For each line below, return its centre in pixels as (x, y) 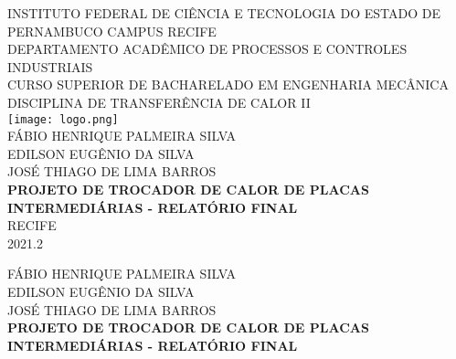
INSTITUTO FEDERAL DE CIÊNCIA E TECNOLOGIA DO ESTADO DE (224, 13)
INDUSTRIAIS (50, 66)
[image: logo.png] (63, 119)
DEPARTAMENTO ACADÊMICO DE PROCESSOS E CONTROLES (207, 49)
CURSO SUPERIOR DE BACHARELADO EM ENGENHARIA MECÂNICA (228, 84)
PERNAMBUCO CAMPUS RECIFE (112, 31)
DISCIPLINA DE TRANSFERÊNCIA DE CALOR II (159, 102)
